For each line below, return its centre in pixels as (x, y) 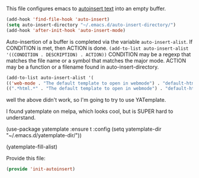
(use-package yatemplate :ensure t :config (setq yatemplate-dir (84, 129)
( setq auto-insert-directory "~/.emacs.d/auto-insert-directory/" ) (91, 25)
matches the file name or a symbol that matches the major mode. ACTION (96, 60)
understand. (21, 118)
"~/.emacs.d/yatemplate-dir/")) (44, 135)
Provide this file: (26, 158)
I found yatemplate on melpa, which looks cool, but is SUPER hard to (90, 111)
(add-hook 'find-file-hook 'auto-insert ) (58, 20)
